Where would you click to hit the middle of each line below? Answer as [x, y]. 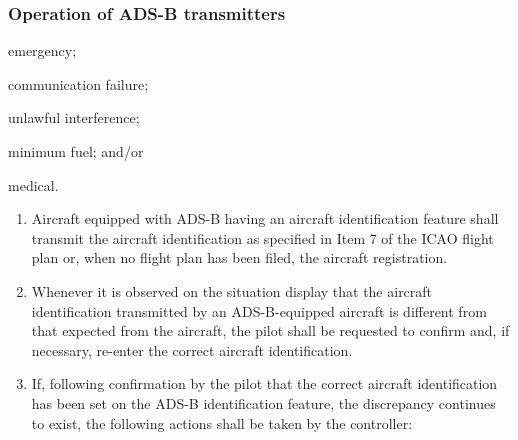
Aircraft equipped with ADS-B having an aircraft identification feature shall [265, 218]
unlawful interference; [74, 117]
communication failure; [78, 83]
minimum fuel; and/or [76, 151]
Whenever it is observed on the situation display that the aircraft [232, 290]
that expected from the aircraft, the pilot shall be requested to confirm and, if [270, 330]
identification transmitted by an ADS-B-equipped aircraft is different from [259, 310]
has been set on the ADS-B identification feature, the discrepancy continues [263, 402]
